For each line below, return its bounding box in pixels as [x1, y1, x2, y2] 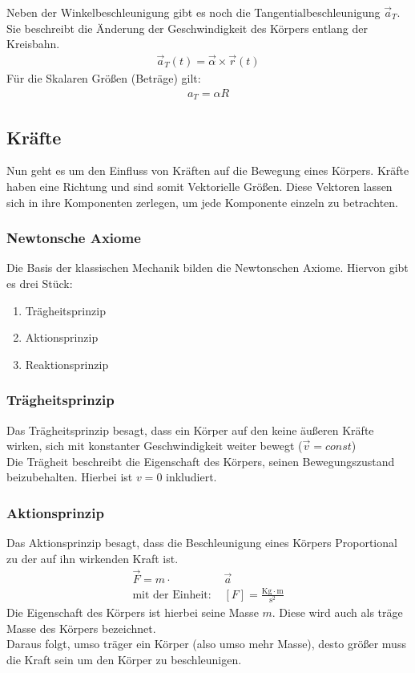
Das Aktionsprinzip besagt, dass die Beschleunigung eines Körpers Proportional [6, 534, 397, 551]
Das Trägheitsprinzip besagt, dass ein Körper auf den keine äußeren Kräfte [6, 421, 374, 438]
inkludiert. [166, 468, 217, 485]
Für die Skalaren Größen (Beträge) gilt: [6, 70, 201, 87]
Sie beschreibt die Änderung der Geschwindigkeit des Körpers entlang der [6, 19, 368, 36]
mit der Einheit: [132, 589, 212, 601]
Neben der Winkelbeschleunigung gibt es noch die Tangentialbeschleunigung [6, 4, 381, 20]
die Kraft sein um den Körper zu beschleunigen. [6, 651, 242, 667]
